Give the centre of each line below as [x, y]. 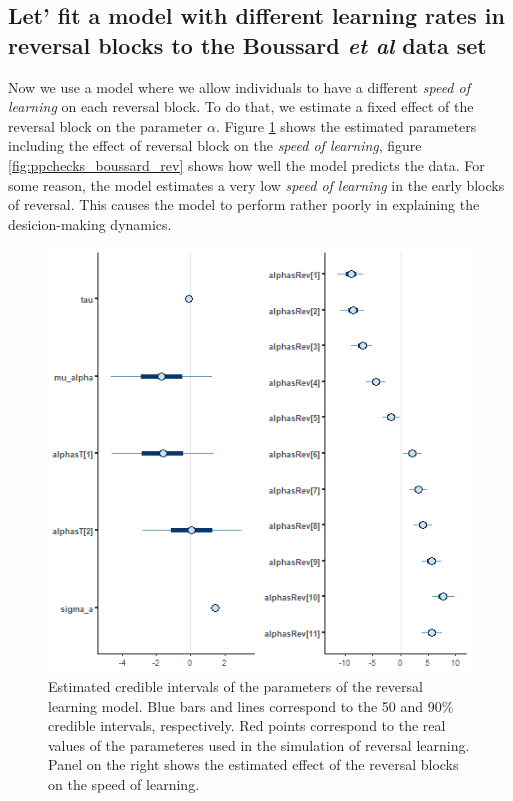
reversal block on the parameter [105, 125]
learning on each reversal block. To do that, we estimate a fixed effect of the [241, 106]
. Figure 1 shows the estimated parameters [346, 125]
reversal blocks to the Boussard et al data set [247, 44]
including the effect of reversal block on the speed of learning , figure [215, 145]
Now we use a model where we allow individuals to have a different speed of [239, 86]
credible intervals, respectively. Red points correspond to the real [247, 725]
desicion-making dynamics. [90, 223]
